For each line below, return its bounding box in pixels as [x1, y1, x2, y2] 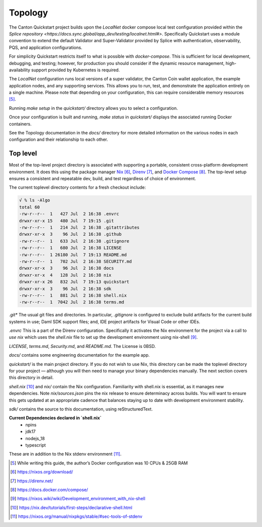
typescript [25, 442, 46, 448]
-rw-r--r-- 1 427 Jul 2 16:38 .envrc [19, 211, 119, 217]
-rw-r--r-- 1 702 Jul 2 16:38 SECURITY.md [19, 259, 132, 264]
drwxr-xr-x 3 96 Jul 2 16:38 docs [19, 265, 114, 271]
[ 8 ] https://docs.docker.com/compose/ [10, 487, 88, 493]
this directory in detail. [9, 375, 54, 380]
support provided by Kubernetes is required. [31, 67, 120, 73]
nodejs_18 [25, 435, 45, 441]
